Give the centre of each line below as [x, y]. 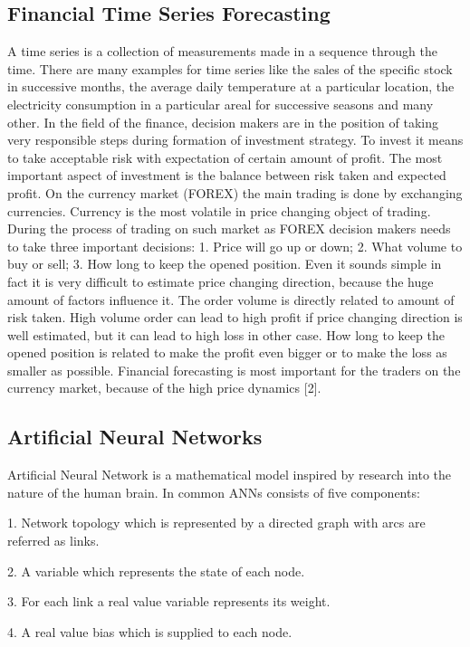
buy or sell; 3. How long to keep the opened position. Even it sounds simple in [225, 264]
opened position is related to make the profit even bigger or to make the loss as [227, 352]
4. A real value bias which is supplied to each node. [150, 631]
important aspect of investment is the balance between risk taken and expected [227, 175]
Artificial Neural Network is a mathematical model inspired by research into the [230, 475]
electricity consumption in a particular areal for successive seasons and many [221, 104]
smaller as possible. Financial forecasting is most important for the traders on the [234, 370]
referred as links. [53, 541]
